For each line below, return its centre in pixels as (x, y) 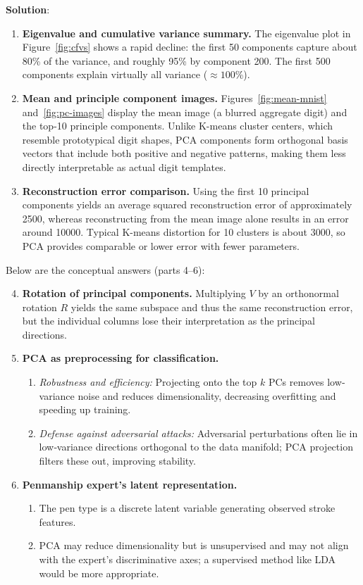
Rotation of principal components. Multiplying (134, 293)
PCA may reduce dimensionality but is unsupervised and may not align (194, 545)
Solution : (28, 9)
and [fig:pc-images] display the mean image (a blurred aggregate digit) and (185, 112)
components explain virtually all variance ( (115, 74)
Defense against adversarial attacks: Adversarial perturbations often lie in (198, 433)
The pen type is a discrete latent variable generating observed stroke (187, 508)
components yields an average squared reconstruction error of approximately (187, 205)
